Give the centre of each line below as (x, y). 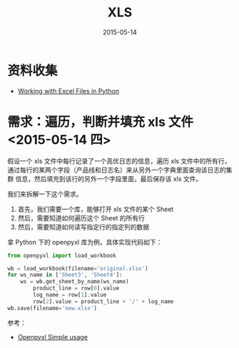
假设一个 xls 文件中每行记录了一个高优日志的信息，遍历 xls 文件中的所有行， (119, 160)
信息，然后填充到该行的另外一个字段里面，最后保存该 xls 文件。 (109, 178)
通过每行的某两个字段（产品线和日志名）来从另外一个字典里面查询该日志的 (117, 170)
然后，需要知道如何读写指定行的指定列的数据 (83, 227)
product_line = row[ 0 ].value (76, 288)
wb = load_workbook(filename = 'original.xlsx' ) (78, 268)
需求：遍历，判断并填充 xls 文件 (101, 122)
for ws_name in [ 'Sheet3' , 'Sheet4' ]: (65, 275)
